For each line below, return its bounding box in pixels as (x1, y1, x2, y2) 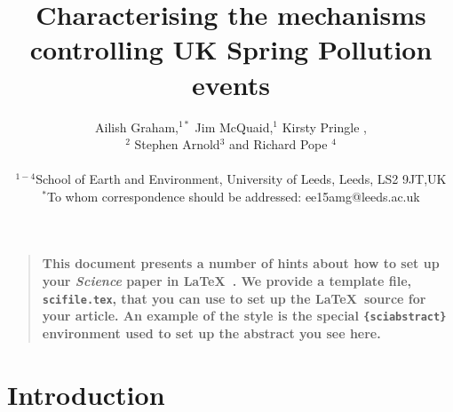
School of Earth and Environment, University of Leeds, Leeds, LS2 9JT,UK (36, 170, 447, 188)
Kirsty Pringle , (282, 117, 367, 136)
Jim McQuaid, (195, 117, 274, 136)
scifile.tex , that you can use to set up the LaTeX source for (42, 289, 426, 307)
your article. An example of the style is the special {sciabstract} (42, 306, 447, 325)
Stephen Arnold (134, 135, 220, 154)
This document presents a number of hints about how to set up (42, 254, 440, 273)
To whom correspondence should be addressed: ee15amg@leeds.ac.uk (46, 186, 420, 205)
